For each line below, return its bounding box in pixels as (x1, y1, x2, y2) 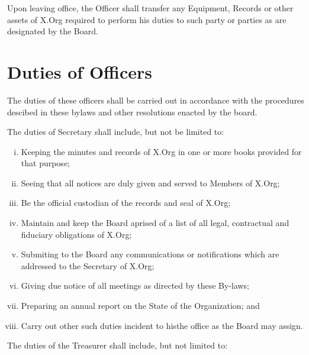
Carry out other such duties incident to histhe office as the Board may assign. (21, 319, 303, 331)
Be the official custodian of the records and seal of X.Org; (21, 196, 231, 209)
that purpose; (21, 157, 70, 169)
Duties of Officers (7, 59, 152, 83)
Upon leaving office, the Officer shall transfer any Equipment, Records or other (7, 2, 294, 14)
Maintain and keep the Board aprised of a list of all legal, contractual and (21, 217, 289, 229)
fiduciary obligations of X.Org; (21, 228, 132, 240)
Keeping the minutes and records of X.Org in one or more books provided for (21, 145, 302, 157)
